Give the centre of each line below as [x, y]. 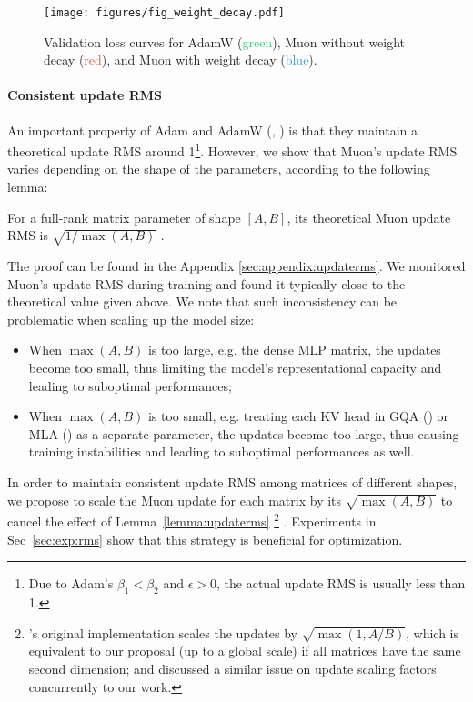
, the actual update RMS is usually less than [341, 583]
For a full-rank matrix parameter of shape [124, 217]
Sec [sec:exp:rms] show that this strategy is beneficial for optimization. [205, 539]
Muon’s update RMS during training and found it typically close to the [206, 283]
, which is [433, 632]
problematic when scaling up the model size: [131, 319]
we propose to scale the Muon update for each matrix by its [175, 500]
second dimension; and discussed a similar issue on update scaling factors [232, 668]
